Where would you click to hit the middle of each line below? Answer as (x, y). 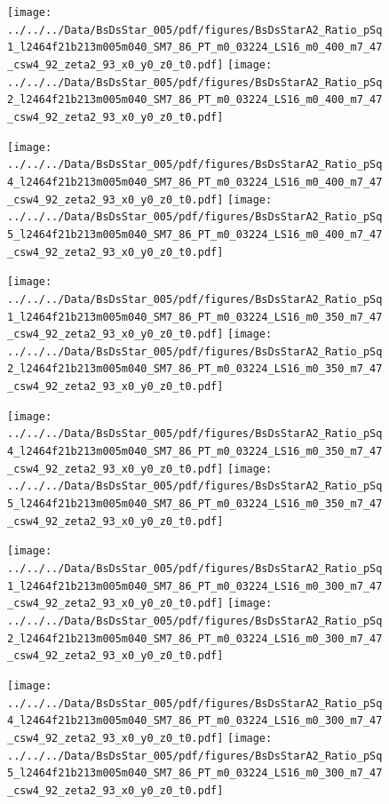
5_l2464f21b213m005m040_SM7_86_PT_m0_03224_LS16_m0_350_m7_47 (195, 504)
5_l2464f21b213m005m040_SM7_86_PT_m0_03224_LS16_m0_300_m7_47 (195, 773)
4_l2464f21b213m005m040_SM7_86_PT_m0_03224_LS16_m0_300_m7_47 (195, 721)
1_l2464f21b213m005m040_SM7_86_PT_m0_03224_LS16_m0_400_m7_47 (195, 48)
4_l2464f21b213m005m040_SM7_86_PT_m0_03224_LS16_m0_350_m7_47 (195, 452)
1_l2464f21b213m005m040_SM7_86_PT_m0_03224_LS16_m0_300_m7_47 (195, 586)
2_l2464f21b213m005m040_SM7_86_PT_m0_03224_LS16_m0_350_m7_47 (195, 369)
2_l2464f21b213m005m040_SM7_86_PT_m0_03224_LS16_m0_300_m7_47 (195, 638)
